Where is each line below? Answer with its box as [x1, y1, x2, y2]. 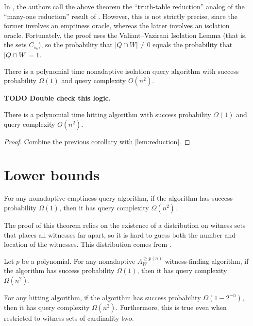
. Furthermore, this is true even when [116, 302, 227, 312]
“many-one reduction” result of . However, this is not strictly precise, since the [4, 11, 237, 21]
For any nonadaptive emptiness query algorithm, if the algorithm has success [4, 193, 233, 203]
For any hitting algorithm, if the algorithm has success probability [4, 292, 201, 302]
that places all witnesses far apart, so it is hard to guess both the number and [4, 229, 236, 240]
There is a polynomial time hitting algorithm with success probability [4, 109, 211, 120]
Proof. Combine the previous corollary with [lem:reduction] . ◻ [4, 136, 190, 146]
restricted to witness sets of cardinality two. [4, 312, 134, 323]
